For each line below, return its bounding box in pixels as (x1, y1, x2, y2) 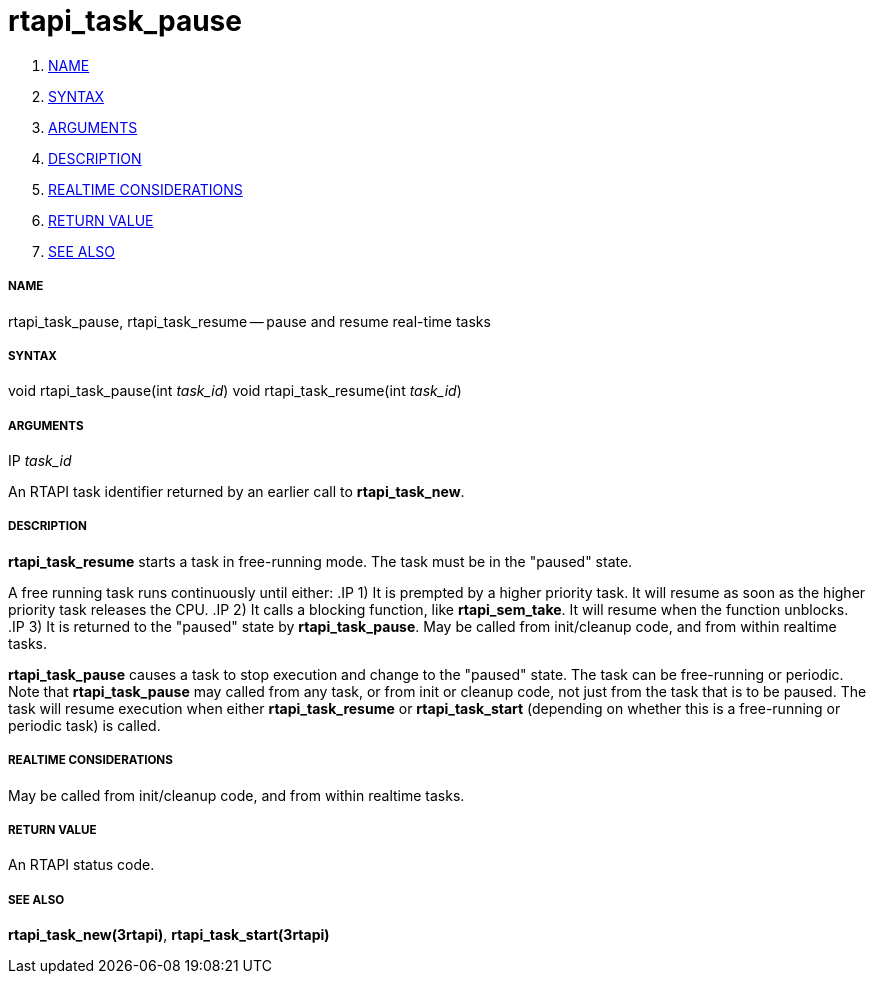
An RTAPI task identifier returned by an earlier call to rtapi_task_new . (8, 483, 465, 501)
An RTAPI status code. (8, 856, 155, 874)
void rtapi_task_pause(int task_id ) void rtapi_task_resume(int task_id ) (8, 382, 462, 400)
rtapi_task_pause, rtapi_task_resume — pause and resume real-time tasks (8, 312, 491, 330)
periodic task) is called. (8, 716, 161, 734)
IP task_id (8, 452, 72, 470)
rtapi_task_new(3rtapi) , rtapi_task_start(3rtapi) (8, 926, 330, 944)
